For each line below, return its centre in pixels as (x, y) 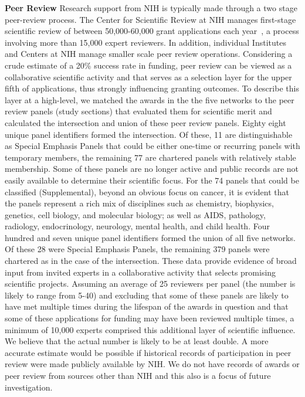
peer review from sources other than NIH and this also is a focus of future (138, 375)
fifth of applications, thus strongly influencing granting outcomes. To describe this (152, 88)
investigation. (29, 387)
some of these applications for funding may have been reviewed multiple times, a (150, 318)
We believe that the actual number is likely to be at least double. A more (137, 341)
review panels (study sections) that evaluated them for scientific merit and (138, 111)
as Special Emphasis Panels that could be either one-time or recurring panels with (152, 146)
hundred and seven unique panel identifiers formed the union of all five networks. (150, 237)
